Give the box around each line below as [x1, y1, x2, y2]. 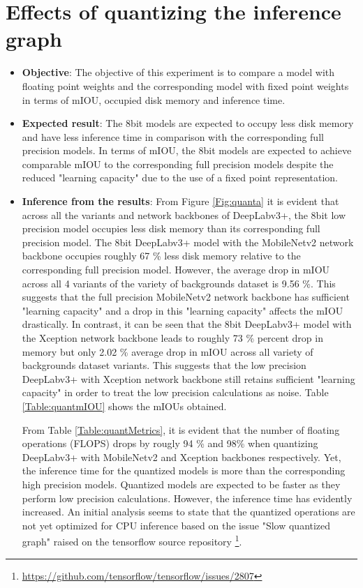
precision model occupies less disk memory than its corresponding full [22, 221, 320, 236]
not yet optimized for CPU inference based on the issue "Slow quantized [22, 518, 331, 532]
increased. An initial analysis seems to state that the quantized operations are [22, 504, 355, 519]
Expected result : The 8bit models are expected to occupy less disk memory [22, 116, 354, 130]
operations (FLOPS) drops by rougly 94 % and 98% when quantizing [22, 436, 318, 451]
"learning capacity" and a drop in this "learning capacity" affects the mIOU [22, 303, 343, 317]
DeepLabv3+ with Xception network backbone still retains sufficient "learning [22, 371, 355, 386]
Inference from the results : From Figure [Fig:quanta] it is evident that [22, 194, 339, 209]
